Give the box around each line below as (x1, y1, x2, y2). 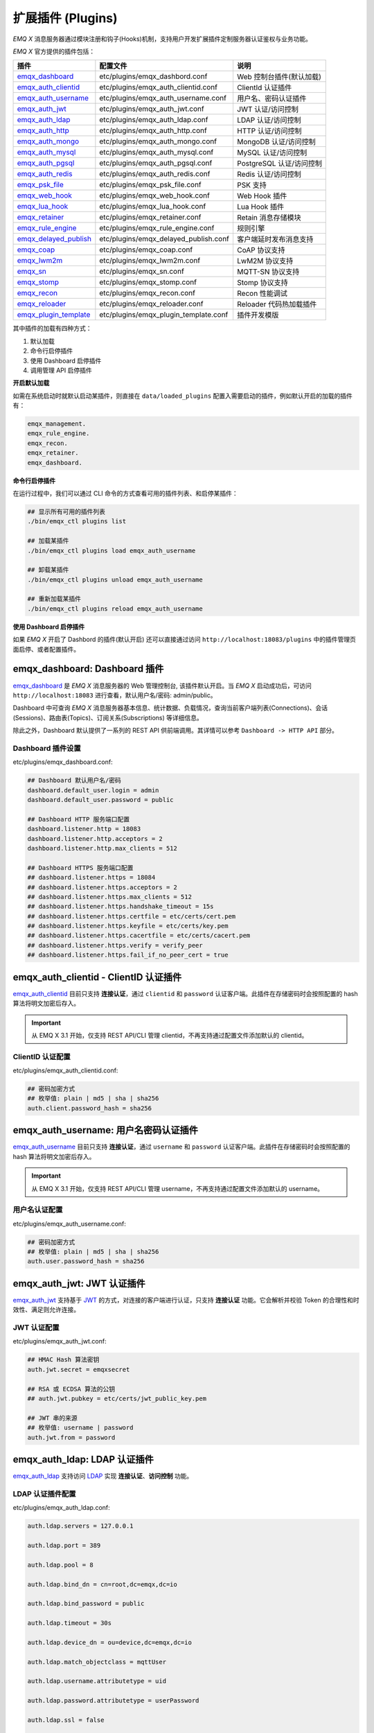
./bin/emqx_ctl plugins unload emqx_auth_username (27, 575, 204, 584)
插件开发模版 (236, 311, 279, 320)
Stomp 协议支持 (236, 278, 289, 288)
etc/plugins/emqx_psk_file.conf (99, 180, 202, 190)
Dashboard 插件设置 (12, 743, 81, 753)
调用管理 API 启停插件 (30, 366, 93, 374)
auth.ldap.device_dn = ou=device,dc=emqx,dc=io (27, 1638, 192, 1646)
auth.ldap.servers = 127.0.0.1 (27, 1522, 134, 1530)
